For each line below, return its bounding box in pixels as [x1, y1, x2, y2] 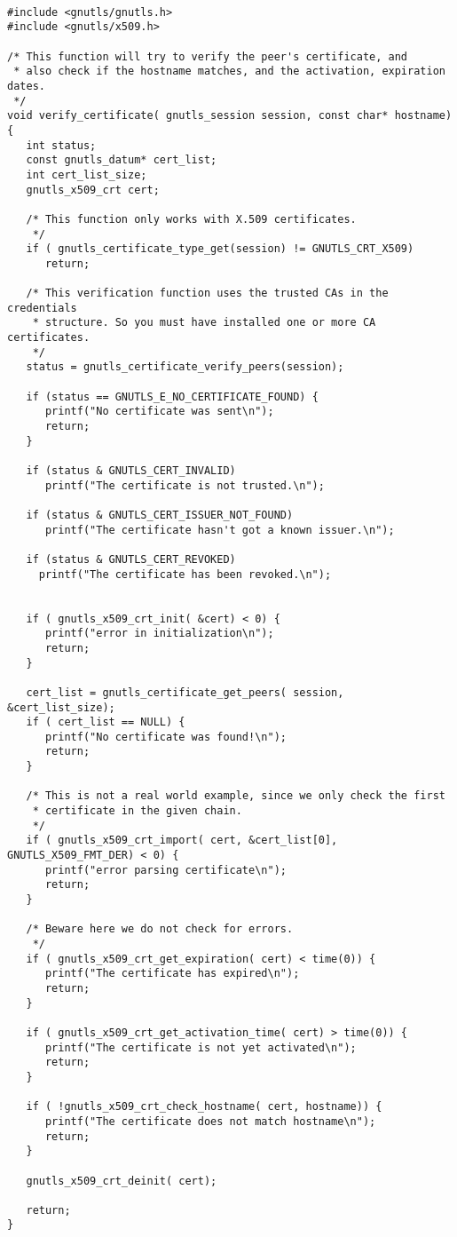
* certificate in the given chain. [32, 805, 242, 818]
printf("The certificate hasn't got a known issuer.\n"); [44, 523, 395, 536]
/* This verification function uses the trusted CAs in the [26, 287, 389, 300]
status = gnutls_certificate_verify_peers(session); [26, 361, 344, 374]
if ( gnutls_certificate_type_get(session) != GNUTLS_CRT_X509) [26, 242, 414, 256]
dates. [7, 79, 45, 92]
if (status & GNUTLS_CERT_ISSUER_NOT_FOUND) [26, 508, 294, 521]
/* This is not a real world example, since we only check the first [26, 789, 445, 803]
